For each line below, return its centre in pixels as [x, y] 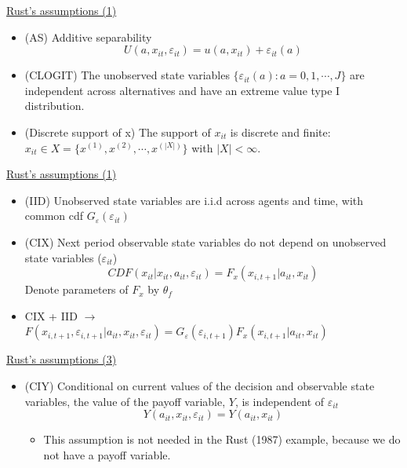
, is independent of [280, 401]
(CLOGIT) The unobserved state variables [127, 75]
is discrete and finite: [280, 132]
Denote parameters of [76, 289]
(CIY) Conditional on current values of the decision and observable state [200, 385]
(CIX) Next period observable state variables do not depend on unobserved [205, 241]
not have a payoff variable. [107, 454]
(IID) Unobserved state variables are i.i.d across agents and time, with [194, 200]
